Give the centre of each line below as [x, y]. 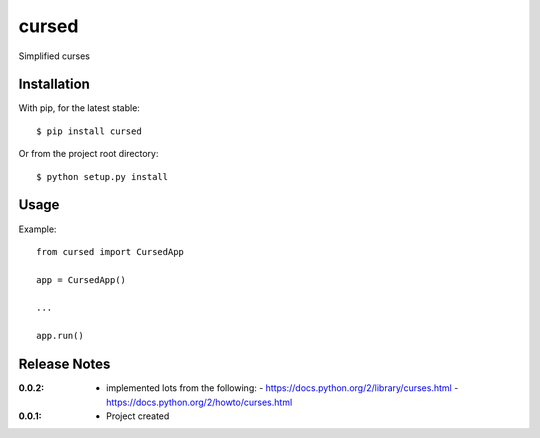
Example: [37, 229]
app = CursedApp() [81, 279]
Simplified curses [54, 56]
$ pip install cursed [89, 131]
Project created [138, 416]
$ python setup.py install [102, 176]
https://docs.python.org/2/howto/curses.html [199, 402]
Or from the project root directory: [88, 154]
